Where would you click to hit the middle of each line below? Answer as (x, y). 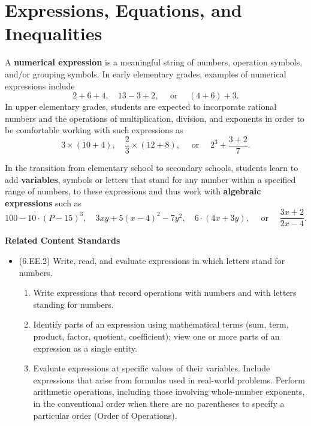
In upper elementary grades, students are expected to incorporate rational (141, 106)
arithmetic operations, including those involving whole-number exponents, (169, 391)
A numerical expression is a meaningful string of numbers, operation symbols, (154, 62)
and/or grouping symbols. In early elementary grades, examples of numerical (146, 73)
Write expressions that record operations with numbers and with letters (165, 292)
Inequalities (54, 33)
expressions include (40, 85)
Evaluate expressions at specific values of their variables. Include (152, 368)
